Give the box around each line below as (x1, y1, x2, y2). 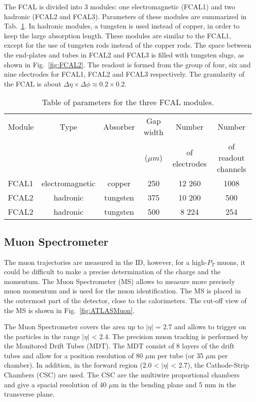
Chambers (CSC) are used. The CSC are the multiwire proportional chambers (4, 370, 240, 380)
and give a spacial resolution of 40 (4, 379, 107, 389)
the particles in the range (4, 331, 80, 341)
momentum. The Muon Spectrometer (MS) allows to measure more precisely (4, 276, 235, 286)
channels (217, 163, 246, 175)
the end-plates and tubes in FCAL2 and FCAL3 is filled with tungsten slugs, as (4, 49, 244, 59)
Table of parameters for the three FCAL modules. (42, 96, 214, 108)
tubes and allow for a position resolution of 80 (4, 350, 143, 360)
